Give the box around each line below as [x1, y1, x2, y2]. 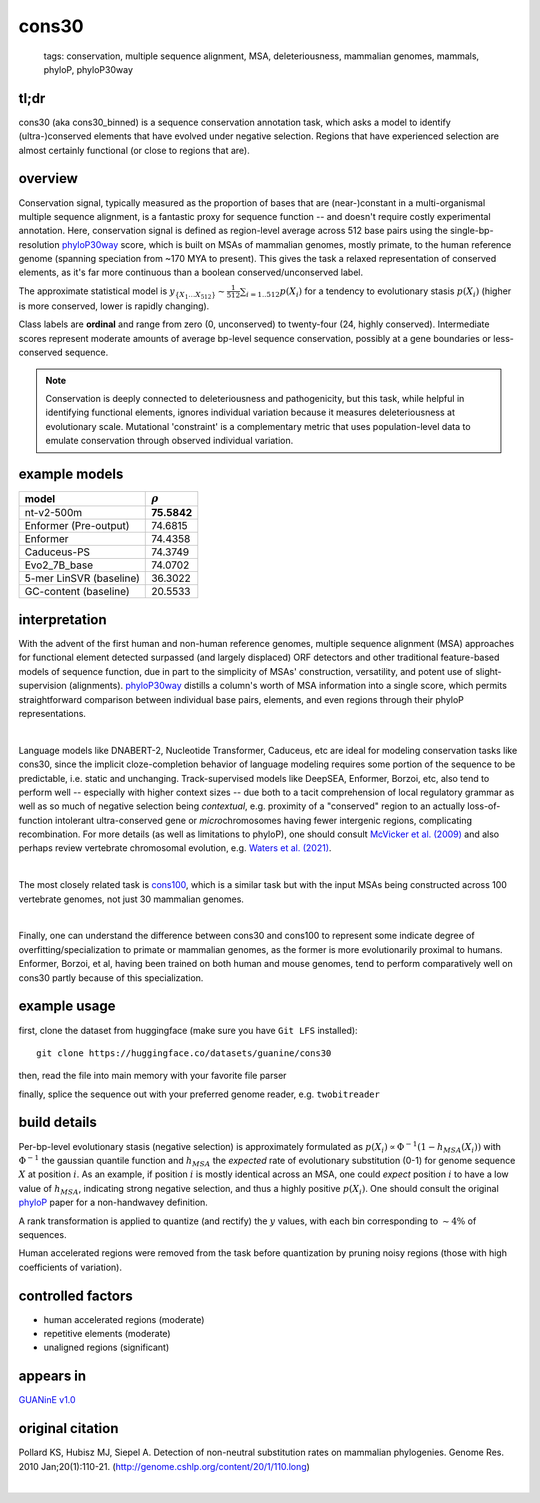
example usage [18, 998, 116, 1015]
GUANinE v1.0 [18, 1394, 76, 1406]
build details [18, 1114, 97, 1131]
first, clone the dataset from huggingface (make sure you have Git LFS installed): [18, 1024, 359, 1036]
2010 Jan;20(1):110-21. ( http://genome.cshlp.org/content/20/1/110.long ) [18, 1460, 310, 1472]
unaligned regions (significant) [43, 1341, 170, 1354]
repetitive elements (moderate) [43, 1328, 171, 1339]
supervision [18, 680, 67, 692]
